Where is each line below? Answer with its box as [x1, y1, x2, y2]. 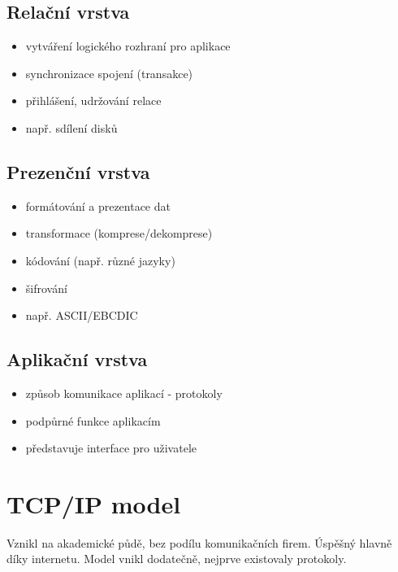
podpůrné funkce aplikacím [25, 412, 161, 429]
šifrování [25, 279, 67, 296]
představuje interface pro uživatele [25, 439, 197, 456]
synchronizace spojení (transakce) [25, 64, 193, 81]
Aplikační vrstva [6, 347, 148, 372]
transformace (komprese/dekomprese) [25, 225, 213, 242]
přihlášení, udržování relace [25, 92, 162, 109]
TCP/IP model [6, 487, 181, 520]
